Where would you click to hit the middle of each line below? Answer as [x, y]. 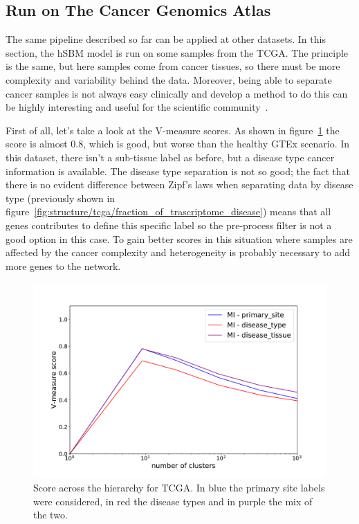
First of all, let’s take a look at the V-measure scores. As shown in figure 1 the [173, 130]
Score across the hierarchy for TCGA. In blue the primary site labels [179, 488]
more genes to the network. [63, 265]
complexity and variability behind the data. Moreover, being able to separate [169, 79]
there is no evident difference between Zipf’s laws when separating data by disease [179, 184]
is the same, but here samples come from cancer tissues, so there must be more [173, 66]
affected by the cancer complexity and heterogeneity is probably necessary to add [178, 252]
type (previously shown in [61, 198]
